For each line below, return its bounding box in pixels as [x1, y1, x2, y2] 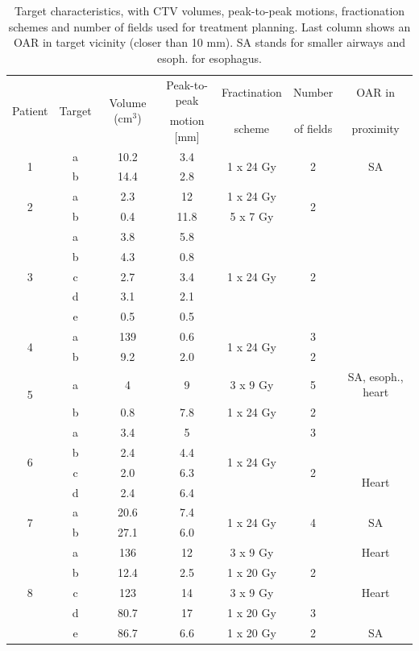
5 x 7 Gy [230, 208, 274, 225]
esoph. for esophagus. [157, 49, 262, 66]
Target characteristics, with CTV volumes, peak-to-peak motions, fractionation [14, 2, 405, 19]
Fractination [221, 84, 282, 101]
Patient [12, 102, 48, 118]
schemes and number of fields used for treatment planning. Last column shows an [8, 18, 411, 35]
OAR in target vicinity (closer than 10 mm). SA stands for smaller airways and [13, 34, 406, 51]
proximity [351, 119, 400, 136]
